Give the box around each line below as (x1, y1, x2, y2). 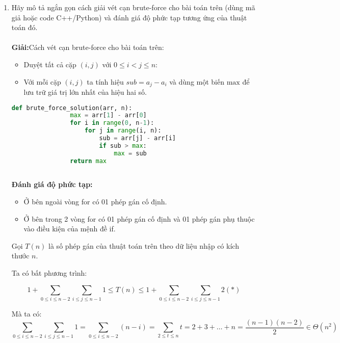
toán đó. (11, 22, 38, 33)
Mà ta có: (11, 308, 42, 319)
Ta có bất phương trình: (11, 268, 87, 278)
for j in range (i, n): (84, 127, 162, 135)
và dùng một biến (169, 76, 224, 87)
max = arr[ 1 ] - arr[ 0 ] (70, 112, 147, 119)
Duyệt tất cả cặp (23, 59, 76, 69)
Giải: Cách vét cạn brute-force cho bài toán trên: (11, 42, 164, 52)
